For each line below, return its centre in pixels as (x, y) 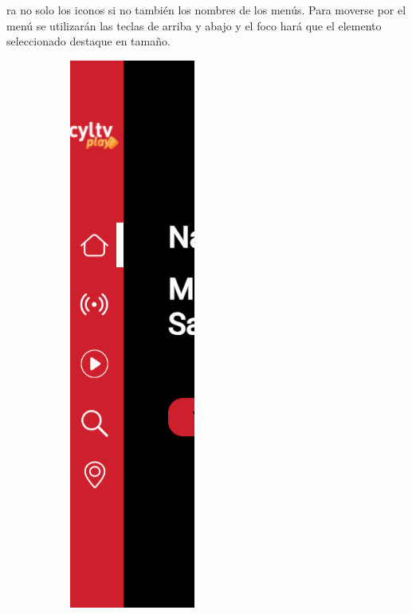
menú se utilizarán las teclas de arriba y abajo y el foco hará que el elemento (194, 25)
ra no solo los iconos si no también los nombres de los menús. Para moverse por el (206, 10)
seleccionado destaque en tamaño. (88, 41)
